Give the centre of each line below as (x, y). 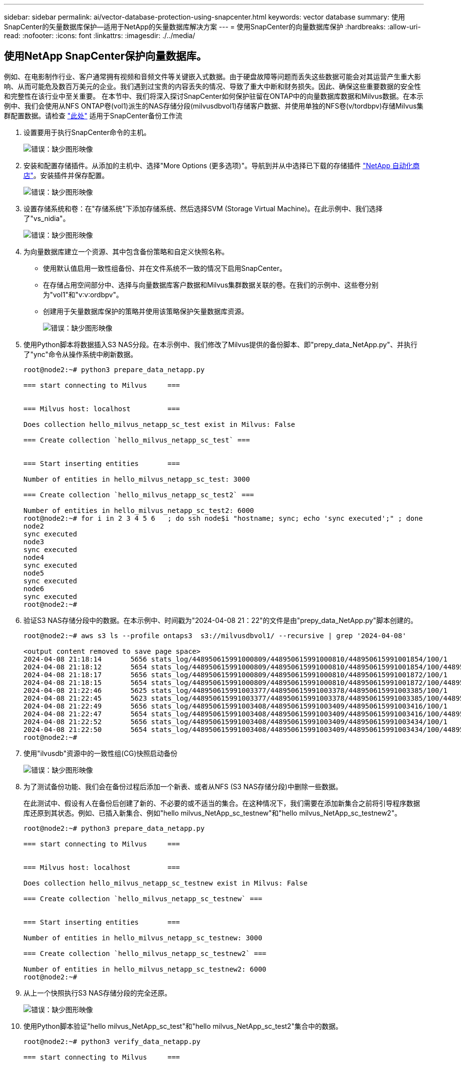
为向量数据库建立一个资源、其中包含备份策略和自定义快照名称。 (126, 251)
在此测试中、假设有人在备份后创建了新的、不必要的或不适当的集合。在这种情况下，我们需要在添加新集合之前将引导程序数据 (222, 803)
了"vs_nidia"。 (47, 218)
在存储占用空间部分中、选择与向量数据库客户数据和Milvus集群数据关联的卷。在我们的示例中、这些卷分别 (211, 285)
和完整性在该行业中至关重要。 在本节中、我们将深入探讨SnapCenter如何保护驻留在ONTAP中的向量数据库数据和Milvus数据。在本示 (214, 96)
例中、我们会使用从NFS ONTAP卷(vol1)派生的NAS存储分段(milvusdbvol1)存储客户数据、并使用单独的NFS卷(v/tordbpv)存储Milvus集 (214, 106)
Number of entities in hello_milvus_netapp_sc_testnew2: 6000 (145, 969)
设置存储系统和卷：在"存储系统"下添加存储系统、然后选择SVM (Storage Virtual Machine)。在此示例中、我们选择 (203, 208)
